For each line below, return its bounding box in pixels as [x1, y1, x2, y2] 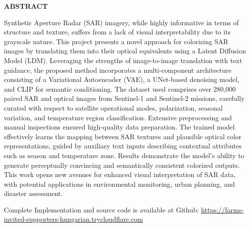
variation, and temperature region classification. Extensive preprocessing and [4, 112, 232, 122]
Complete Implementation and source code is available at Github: [4, 204, 199, 214]
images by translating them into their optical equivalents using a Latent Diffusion [4, 46, 246, 56]
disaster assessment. [4, 188, 63, 198]
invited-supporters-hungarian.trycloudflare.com [4, 214, 143, 224]
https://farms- [201, 204, 244, 214]
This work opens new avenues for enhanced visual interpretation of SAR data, [4, 169, 236, 179]
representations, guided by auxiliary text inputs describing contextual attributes [4, 141, 242, 151]
